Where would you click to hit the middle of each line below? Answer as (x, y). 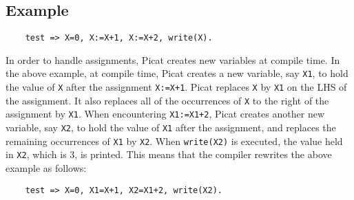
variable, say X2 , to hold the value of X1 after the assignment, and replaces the (171, 127)
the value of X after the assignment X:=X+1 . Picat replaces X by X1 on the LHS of (176, 87)
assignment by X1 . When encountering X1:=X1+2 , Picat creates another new (165, 114)
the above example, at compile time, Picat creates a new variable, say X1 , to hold (177, 73)
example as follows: (46, 168)
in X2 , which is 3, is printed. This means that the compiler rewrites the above (169, 154)
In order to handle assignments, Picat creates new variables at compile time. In (173, 59)
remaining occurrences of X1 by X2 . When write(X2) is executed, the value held (174, 141)
